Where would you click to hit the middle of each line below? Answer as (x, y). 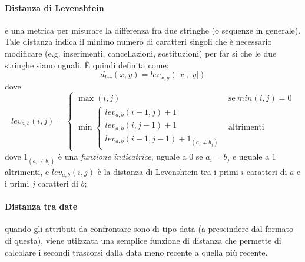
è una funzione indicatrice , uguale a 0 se (130, 156)
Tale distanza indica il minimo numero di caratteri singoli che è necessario (138, 42)
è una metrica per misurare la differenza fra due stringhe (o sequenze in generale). (153, 30)
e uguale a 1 (254, 156)
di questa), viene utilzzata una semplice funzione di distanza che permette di (143, 241)
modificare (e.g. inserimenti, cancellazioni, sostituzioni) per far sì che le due (141, 53)
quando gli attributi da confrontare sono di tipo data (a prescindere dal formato (149, 229)
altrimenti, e (27, 171)
